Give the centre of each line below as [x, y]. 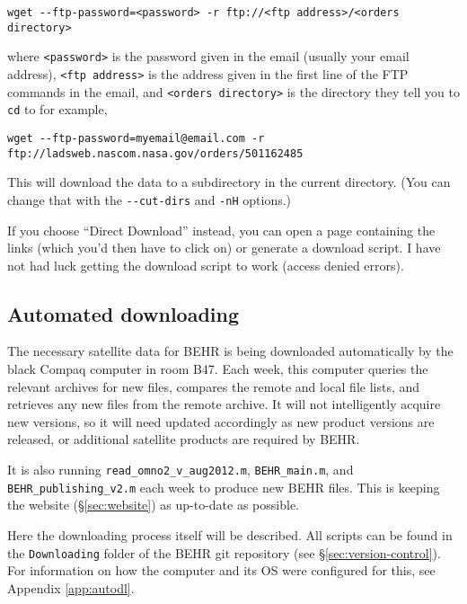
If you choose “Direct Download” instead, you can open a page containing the [221, 230]
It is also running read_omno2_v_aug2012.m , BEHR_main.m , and [181, 470]
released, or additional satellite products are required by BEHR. [184, 439]
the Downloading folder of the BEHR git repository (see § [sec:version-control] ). [224, 552]
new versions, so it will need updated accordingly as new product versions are [221, 421]
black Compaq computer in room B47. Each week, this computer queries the [218, 369]
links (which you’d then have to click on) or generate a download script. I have [224, 248]
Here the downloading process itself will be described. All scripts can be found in [230, 534]
